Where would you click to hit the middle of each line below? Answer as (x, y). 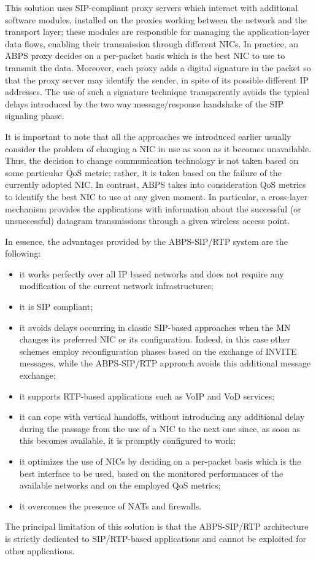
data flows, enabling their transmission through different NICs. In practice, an (152, 43)
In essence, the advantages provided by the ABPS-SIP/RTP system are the (147, 241)
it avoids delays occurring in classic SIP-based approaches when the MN (155, 327)
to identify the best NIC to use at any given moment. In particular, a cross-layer (156, 196)
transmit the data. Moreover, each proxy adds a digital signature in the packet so (158, 67)
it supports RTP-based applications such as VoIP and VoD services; (147, 396)
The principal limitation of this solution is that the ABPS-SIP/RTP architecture (157, 526)
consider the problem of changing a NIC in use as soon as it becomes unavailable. (158, 148)
